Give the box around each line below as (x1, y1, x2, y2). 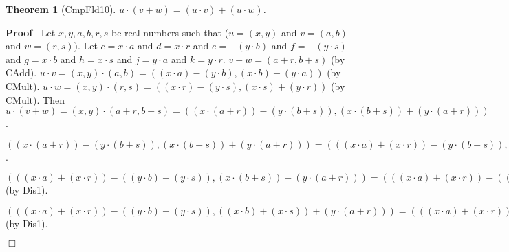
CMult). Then (6, 92, 65, 106)
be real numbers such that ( (111, 25, 229, 39)
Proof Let (6, 25, 56, 39)
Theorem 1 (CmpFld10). (6, 2, 116, 16)
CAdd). (6, 65, 37, 80)
